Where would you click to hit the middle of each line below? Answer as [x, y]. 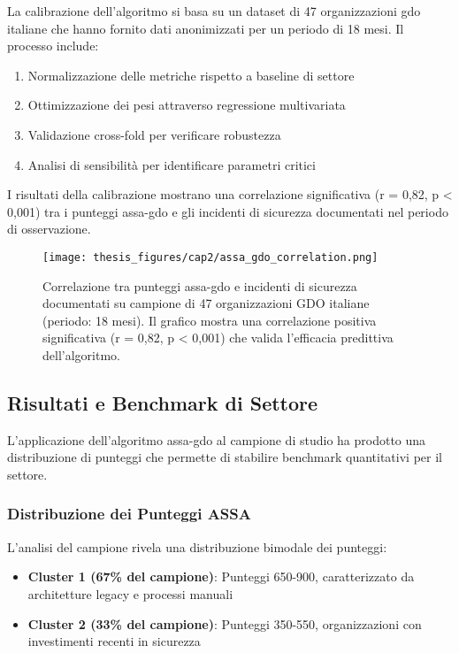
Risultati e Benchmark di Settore [163, 402]
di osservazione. [49, 229]
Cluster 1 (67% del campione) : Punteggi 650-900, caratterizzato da [221, 576]
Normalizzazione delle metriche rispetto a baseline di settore [191, 75]
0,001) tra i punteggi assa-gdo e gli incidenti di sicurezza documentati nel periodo [228, 211]
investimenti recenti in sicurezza [114, 641]
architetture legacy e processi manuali [130, 593]
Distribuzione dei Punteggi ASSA [129, 514]
